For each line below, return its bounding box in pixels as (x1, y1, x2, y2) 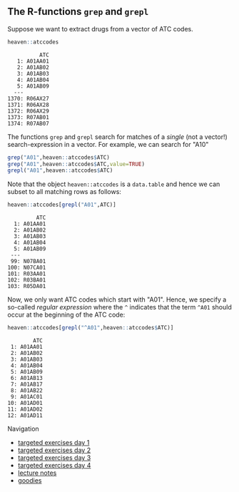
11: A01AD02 (7, 406, 43, 413)
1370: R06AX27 (7, 95, 50, 102)
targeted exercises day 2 (17, 446, 91, 455)
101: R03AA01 (7, 270, 46, 277)
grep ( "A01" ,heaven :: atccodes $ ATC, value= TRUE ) (7, 160, 145, 168)
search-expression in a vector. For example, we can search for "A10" (7, 140, 209, 148)
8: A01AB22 (10, 387, 43, 394)
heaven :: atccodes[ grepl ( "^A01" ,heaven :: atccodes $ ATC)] (7, 324, 174, 332)
